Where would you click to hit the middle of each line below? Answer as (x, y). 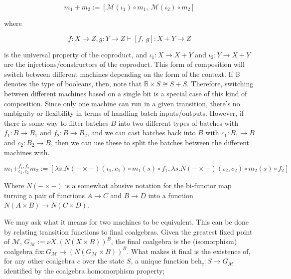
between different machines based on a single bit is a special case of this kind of (126, 93)
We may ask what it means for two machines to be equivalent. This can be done (127, 221)
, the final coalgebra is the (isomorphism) (174, 241)
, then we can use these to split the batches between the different (150, 142)
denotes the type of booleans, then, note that (73, 84)
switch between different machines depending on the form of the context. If (119, 74)
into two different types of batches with (178, 123)
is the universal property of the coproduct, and (75, 54)
